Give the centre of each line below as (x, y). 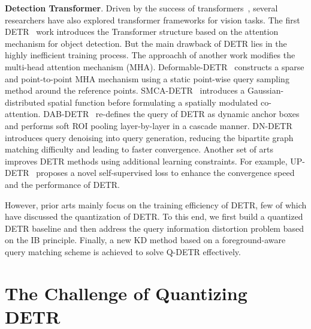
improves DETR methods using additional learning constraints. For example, (146, 161)
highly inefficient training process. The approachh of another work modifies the (150, 55)
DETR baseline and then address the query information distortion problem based (154, 228)
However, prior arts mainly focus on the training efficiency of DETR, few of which (156, 204)
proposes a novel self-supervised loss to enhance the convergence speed (165, 173)
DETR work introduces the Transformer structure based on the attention (142, 32)
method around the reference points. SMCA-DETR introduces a (125, 90)
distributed (25, 102)
